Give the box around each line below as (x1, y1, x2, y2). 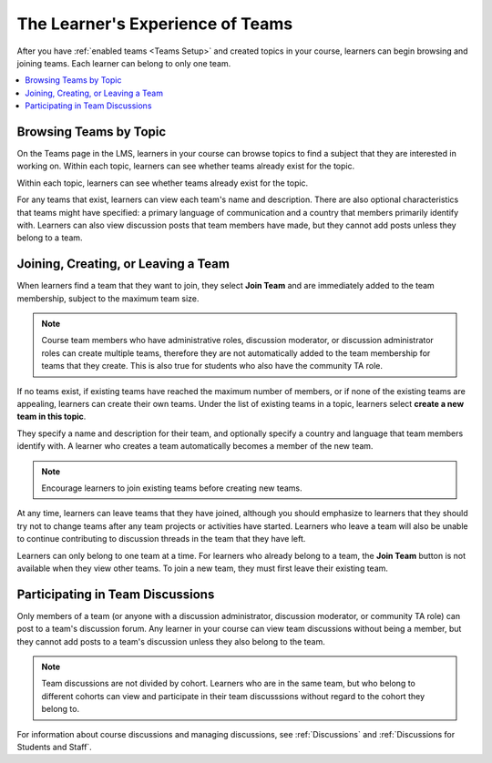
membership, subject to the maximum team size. (16, 292, 200, 304)
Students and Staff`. (16, 741, 93, 752)
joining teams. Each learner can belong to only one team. (16, 57, 231, 68)
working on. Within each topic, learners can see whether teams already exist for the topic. (16, 160, 355, 172)
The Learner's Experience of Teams (16, 14, 293, 34)
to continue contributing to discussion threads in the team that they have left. (16, 534, 306, 544)
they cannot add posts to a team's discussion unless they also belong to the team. (16, 636, 325, 646)
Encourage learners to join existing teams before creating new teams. (41, 483, 302, 493)
